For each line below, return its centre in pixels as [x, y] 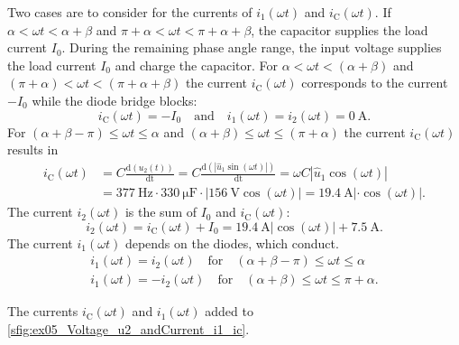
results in [33, 149]
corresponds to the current [375, 83]
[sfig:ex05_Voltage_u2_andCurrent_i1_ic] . [129, 328]
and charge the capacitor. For [197, 65]
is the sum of [161, 212]
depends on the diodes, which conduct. [232, 242]
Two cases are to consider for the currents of [130, 12]
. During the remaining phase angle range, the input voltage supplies [252, 47]
